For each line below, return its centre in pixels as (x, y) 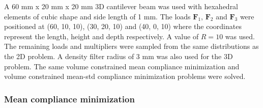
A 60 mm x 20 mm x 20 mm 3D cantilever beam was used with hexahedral (121, 6)
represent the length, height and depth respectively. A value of (101, 36)
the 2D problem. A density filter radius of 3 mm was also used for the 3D (119, 56)
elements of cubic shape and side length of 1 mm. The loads (97, 16)
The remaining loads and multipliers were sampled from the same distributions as (131, 46)
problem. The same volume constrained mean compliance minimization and (122, 66)
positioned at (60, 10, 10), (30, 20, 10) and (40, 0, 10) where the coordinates (123, 26)
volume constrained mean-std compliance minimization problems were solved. (125, 76)
